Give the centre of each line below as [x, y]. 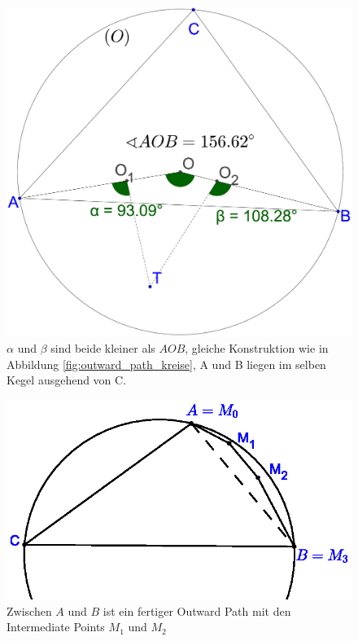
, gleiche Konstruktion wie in [257, 347]
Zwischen [29, 610]
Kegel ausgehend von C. [67, 380]
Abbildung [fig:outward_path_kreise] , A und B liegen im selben [166, 364]
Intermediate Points [56, 627]
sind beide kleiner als [103, 347]
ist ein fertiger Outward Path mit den [197, 610]
